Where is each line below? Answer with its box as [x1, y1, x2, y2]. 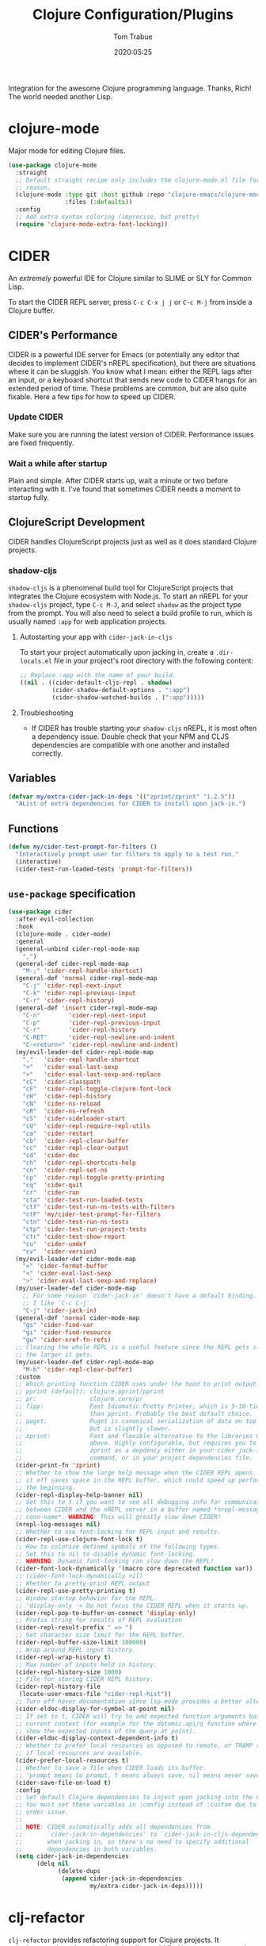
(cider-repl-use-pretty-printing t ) [15, 1586, 136, 1594]
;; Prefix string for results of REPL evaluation [15, 1617, 182, 1625]
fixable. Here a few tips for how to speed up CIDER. [8, 391, 176, 402]
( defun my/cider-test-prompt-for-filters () [8, 843, 158, 851]
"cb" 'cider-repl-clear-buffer [22, 1136, 129, 1144]
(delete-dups [58, 1867, 101, 1875]
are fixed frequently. [8, 438, 74, 448]
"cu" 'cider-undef [22, 1240, 87, 1248]
